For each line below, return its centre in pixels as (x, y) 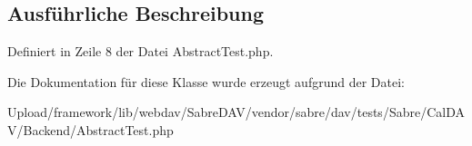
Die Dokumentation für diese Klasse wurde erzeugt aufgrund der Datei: (206, 81)
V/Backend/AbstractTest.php (90, 129)
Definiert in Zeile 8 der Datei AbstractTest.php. (141, 51)
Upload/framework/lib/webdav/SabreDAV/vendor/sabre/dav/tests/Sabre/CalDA (236, 112)
